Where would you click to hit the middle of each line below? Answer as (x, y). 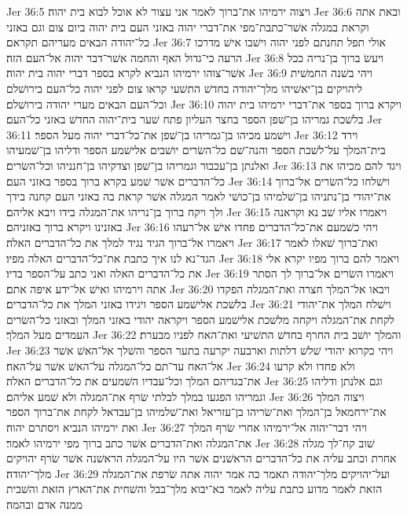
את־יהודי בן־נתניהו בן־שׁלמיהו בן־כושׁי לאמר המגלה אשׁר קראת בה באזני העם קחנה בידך (199, 196)
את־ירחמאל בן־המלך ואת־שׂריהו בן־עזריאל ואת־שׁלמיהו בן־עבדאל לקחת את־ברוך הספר (196, 412)
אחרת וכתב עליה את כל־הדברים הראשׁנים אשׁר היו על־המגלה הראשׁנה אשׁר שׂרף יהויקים (202, 458)
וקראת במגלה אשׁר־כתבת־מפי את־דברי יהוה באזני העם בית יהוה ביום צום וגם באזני (188, 26)
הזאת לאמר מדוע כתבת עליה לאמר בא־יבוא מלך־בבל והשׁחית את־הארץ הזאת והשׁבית (194, 489)
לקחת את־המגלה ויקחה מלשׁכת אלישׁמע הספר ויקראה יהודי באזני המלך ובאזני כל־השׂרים (200, 319)
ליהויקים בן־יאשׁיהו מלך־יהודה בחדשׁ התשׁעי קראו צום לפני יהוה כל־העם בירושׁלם (184, 88)
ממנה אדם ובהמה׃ (45, 504)
